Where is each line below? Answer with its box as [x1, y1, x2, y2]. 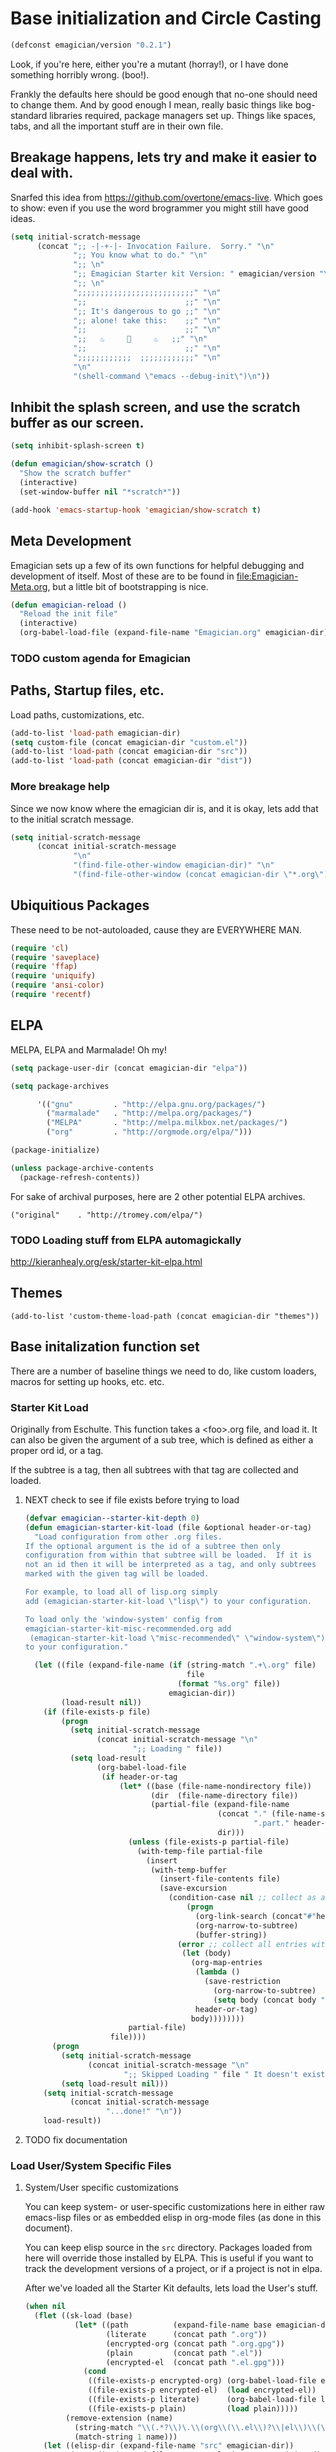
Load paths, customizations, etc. [10, 708, 145, 721]
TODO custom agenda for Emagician [10, 651, 192, 665]
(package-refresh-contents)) [19, 1172, 141, 1182]
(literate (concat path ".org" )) [105, 2329, 268, 2339]
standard [10, 109, 48, 121]
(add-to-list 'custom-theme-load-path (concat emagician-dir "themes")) [10, 1311, 320, 1321]
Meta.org [10, 580, 48, 592]
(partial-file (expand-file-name [150, 1800, 290, 1810]
